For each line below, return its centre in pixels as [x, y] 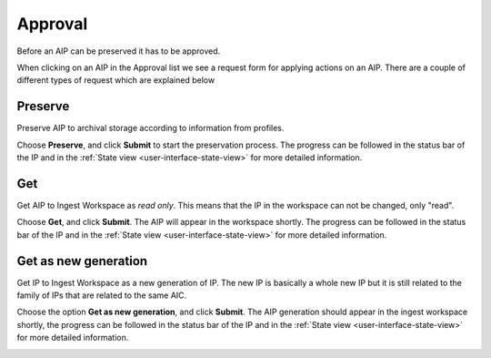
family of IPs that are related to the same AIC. [102, 295]
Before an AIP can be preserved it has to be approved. [119, 51]
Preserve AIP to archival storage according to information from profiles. [150, 128]
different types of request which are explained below [116, 80]
